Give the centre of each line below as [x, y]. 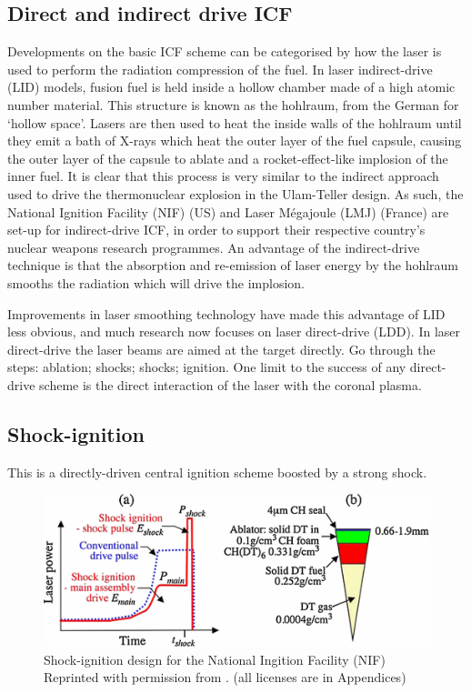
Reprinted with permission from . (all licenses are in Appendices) [225, 677]
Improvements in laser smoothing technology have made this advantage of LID [226, 313]
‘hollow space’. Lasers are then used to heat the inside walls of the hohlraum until [235, 122]
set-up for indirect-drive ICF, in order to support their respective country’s [216, 230]
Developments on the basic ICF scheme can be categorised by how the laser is [225, 51]
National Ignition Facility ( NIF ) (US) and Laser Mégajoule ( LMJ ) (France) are [228, 211]
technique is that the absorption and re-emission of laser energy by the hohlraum [233, 265]
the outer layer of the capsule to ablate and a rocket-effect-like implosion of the [228, 158]
